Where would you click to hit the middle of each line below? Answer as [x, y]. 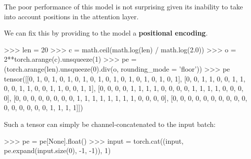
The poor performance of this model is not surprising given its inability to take [124, 6]
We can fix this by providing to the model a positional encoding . [106, 33]
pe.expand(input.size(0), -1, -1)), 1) [57, 150]
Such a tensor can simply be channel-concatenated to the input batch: [110, 124]
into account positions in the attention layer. [71, 16]
